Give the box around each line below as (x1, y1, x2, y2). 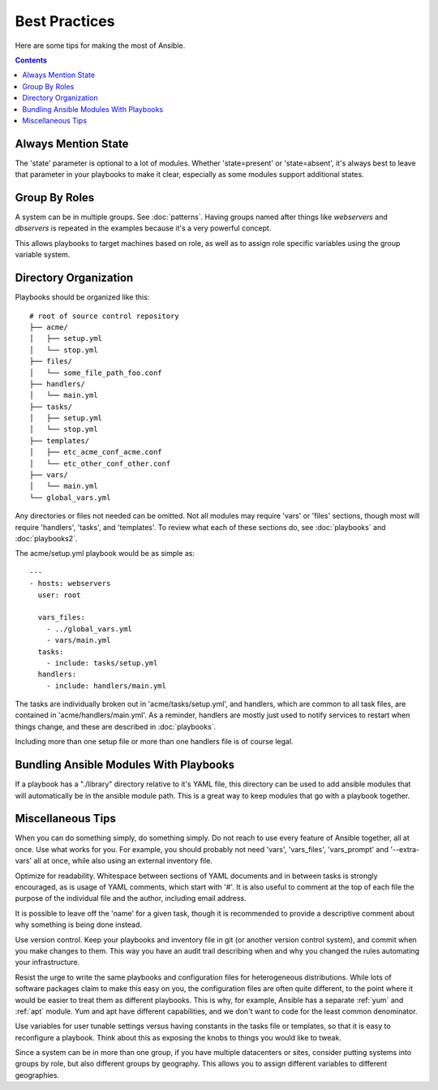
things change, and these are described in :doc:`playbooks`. (15, 722, 217, 731)
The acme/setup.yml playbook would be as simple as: (15, 549, 195, 558)
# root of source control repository (29, 311, 180, 321)
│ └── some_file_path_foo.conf (29, 368, 162, 377)
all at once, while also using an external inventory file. (33, 856, 213, 866)
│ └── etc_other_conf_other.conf (29, 459, 171, 468)
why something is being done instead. (15, 920, 142, 929)
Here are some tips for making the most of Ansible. (15, 41, 186, 50)
